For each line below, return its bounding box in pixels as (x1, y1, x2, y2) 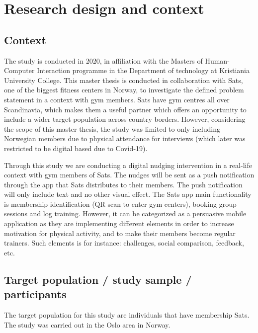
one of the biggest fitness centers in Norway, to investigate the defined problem (4, 84, 244, 95)
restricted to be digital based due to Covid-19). (4, 143, 148, 153)
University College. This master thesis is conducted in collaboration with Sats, (4, 75, 243, 85)
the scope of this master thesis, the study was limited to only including (4, 123, 220, 134)
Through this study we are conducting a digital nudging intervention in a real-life (4, 160, 252, 170)
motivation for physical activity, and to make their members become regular (4, 228, 236, 238)
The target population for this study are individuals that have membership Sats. (4, 310, 250, 320)
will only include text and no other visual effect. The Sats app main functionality (4, 189, 252, 199)
